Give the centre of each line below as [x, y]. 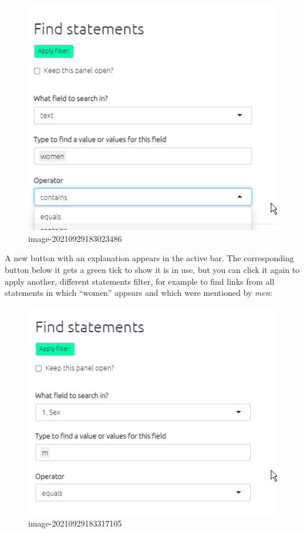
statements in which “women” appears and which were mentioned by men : [139, 293]
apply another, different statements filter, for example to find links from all [140, 281]
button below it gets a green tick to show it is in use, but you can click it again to [152, 269]
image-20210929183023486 [75, 238]
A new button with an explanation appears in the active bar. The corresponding [149, 258]
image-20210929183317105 [75, 523]
